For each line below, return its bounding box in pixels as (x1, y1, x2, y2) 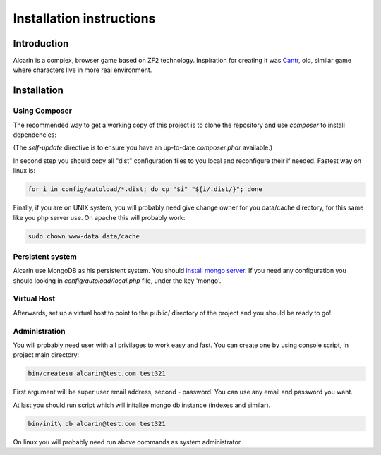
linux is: (13, 166, 35, 175)
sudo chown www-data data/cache (28, 232, 140, 240)
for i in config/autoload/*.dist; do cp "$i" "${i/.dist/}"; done (28, 186, 262, 193)
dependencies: (13, 131, 56, 139)
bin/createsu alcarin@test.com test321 (28, 370, 166, 377)
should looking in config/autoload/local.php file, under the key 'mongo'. (13, 276, 222, 285)
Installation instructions (13, 11, 156, 26)
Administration (13, 326, 66, 336)
